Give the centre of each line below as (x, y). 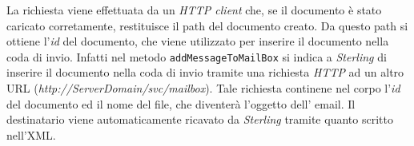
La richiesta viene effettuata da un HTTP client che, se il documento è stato (194, 10)
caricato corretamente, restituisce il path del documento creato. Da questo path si (207, 25)
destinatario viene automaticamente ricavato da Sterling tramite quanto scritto (200, 119)
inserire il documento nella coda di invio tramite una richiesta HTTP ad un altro (205, 72)
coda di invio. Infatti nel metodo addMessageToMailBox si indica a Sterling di (197, 56)
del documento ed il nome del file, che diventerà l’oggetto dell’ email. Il (181, 103)
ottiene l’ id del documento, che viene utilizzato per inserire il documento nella (198, 41)
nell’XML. (31, 134)
